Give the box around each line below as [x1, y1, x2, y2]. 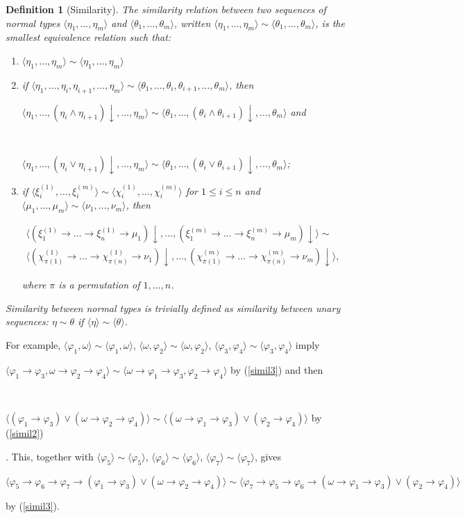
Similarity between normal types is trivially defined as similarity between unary [6, 300, 341, 315]
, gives [254, 449, 282, 463]
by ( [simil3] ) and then [230, 362, 323, 377]
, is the [315, 15, 345, 30]
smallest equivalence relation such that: [6, 30, 171, 44]
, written [174, 15, 211, 30]
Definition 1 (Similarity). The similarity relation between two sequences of [6, 2, 326, 16]
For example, [6, 338, 61, 352]
